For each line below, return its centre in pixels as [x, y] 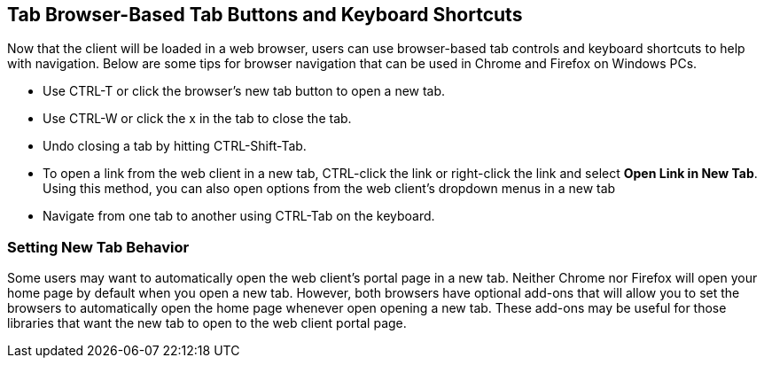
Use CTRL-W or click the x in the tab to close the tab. [197, 119]
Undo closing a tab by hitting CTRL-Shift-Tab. [175, 146]
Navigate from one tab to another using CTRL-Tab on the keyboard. [239, 216]
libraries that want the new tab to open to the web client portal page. [207, 323]
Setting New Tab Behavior [98, 247]
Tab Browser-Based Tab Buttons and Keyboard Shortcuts [265, 15]
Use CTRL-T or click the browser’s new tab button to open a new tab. [244, 91]
